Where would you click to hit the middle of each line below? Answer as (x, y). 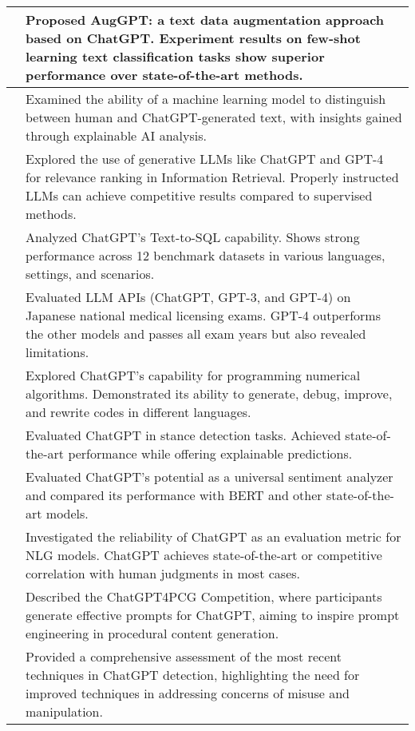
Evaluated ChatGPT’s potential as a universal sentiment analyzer (209, 477)
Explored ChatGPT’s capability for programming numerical (193, 375)
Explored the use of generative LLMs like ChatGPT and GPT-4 (205, 159)
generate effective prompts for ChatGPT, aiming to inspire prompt (213, 615)
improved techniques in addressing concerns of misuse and (188, 693)
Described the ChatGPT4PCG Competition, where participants (204, 596)
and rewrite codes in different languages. (138, 412)
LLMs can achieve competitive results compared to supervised (199, 195)
